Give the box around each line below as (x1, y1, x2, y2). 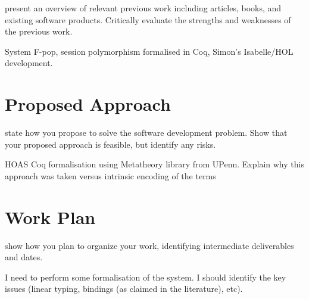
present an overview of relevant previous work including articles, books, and (5, 2, 282, 14)
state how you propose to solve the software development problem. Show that (5, 126, 288, 139)
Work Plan (5, 204, 96, 229)
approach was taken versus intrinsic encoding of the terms (5, 169, 216, 182)
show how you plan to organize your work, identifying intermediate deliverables (5, 239, 294, 251)
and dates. (5, 251, 43, 263)
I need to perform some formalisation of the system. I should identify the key (5, 270, 286, 283)
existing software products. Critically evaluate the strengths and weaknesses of (5, 13, 291, 26)
